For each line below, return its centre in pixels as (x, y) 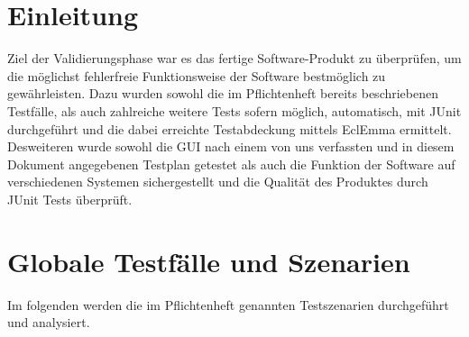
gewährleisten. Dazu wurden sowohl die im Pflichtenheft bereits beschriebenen (223, 93)
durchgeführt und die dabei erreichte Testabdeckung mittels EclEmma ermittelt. (230, 128)
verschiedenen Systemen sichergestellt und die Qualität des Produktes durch (218, 182)
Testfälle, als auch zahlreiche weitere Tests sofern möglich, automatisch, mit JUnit (234, 110)
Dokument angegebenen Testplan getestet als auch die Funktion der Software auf (231, 164)
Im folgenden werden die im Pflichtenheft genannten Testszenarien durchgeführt (228, 304)
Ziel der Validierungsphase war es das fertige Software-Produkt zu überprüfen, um (234, 58)
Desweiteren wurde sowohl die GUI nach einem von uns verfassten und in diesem (231, 146)
